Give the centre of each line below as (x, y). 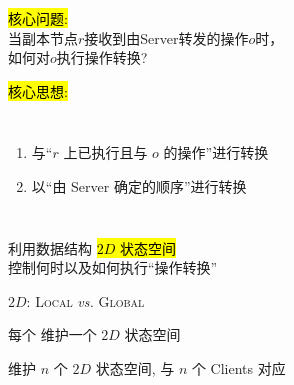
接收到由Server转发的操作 (166, 37)
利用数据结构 (50, 247)
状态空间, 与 (135, 367)
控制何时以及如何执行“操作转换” (113, 267)
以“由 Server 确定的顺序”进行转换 (139, 185)
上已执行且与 (105, 152)
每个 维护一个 (52, 334)
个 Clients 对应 (238, 367)
